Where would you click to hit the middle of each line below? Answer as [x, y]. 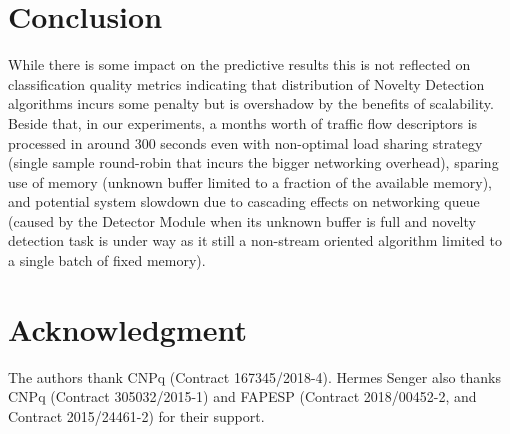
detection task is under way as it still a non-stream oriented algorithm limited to [255, 240]
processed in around [69, 142]
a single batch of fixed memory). [107, 260]
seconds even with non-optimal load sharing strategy [321, 142]
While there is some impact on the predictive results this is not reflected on [239, 64]
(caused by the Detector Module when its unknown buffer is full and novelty [242, 220]
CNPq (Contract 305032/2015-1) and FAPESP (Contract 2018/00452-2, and [242, 396]
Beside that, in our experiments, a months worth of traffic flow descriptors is [243, 122]
